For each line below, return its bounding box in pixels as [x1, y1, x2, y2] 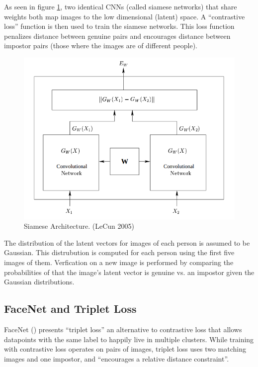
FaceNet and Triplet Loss [4, 301, 137, 316]
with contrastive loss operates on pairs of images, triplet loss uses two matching [4, 344, 246, 354]
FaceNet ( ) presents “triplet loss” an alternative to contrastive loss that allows [4, 324, 242, 334]
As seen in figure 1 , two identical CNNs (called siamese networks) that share [4, 1, 237, 11]
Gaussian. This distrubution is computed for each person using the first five [4, 247, 235, 258]
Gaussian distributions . [4, 276, 75, 287]
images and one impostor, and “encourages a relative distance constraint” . [4, 353, 229, 364]
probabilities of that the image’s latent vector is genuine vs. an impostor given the [4, 267, 255, 277]
